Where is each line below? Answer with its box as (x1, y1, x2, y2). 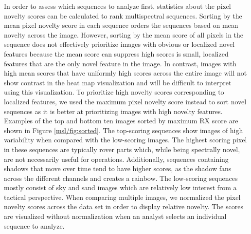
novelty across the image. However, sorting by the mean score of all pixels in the (4, 29, 244, 39)
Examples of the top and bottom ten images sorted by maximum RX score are (4, 116, 238, 126)
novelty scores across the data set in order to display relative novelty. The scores (4, 201, 243, 212)
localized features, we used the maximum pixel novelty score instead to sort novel (4, 96, 247, 106)
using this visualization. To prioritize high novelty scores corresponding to (4, 87, 224, 97)
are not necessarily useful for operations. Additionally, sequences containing (4, 154, 229, 164)
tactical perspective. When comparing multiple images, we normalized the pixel (4, 192, 241, 202)
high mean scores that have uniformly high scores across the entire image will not (4, 68, 247, 78)
